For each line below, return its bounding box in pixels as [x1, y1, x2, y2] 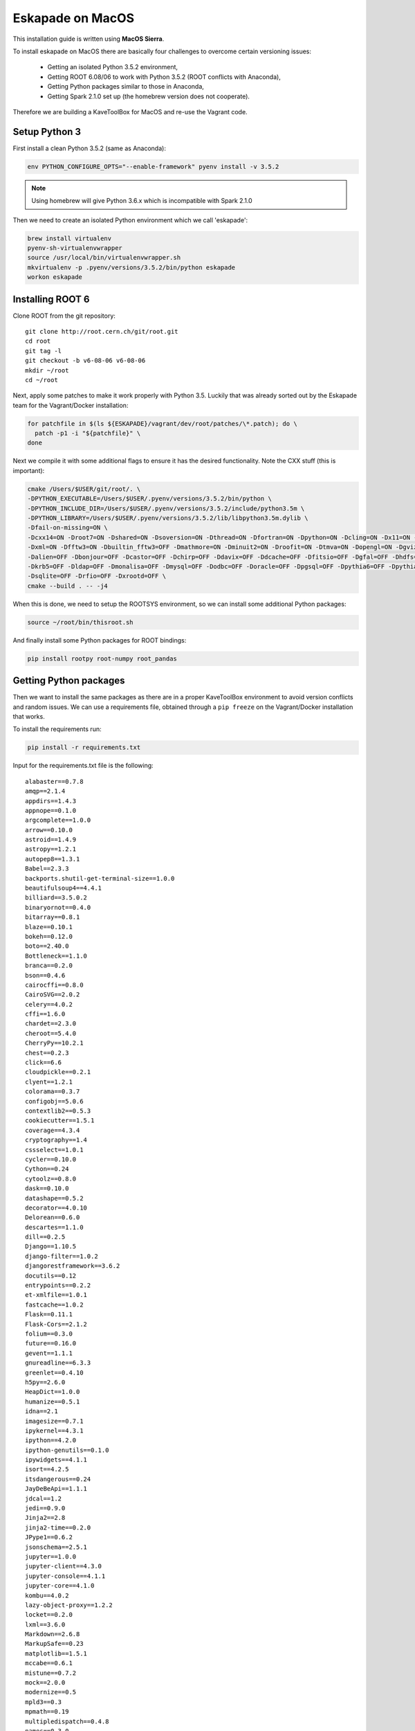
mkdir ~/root [25, 366, 69, 374]
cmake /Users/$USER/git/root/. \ [27, 485, 141, 493]
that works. [12, 712, 45, 720]
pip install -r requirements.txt [27, 744, 141, 751]
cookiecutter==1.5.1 [25, 1117, 95, 1124]
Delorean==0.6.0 [25, 1214, 80, 1221]
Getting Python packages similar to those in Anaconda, [47, 82, 204, 91]
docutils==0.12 [25, 1271, 77, 1280]
